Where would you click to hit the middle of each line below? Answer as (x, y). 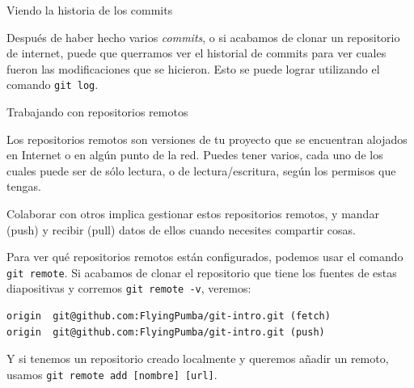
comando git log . (53, 84)
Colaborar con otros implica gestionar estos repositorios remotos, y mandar (193, 213)
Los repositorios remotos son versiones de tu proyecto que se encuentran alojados (207, 139)
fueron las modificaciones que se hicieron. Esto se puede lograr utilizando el (193, 68)
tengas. (24, 186)
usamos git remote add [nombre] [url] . (112, 374)
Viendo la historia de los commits (90, 10)
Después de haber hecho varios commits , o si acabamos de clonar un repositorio (203, 37)
